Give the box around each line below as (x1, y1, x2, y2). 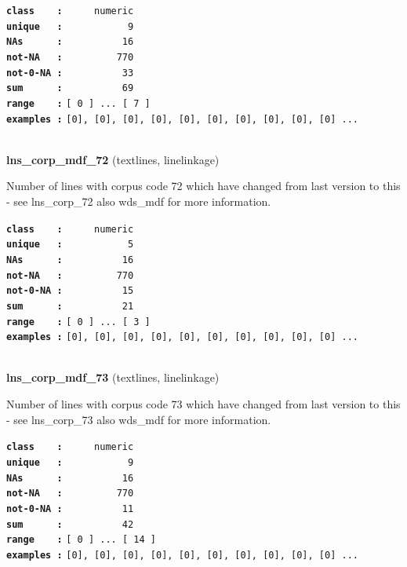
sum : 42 (6, 518, 134, 530)
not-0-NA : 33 (6, 67, 134, 79)
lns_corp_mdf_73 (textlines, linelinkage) (6, 369, 220, 386)
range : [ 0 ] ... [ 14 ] (6, 534, 156, 546)
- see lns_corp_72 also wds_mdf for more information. (6, 193, 271, 210)
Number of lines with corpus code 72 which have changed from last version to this (6, 177, 401, 194)
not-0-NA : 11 (6, 503, 134, 514)
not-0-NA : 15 (6, 285, 134, 297)
